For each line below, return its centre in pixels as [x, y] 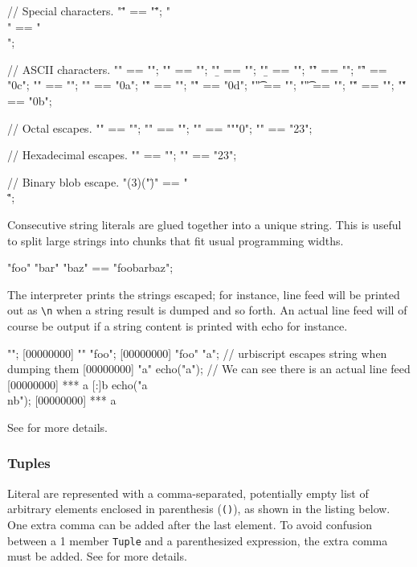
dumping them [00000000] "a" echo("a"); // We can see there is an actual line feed [209, 369]
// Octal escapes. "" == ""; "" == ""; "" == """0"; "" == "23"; [160, 127]
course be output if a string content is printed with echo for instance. [178, 325]
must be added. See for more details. [97, 556]
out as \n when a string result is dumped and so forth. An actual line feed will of [207, 310]
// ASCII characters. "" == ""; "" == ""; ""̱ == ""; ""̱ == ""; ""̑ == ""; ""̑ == [197, 69]
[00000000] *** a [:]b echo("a [78, 384]
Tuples [29, 463]
